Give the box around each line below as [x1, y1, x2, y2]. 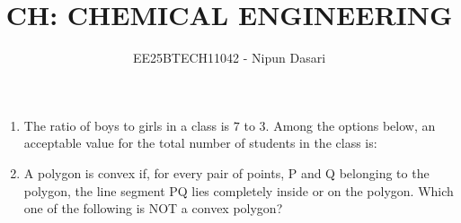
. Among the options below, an [265, 116, 436, 134]
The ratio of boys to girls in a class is [23, 116, 230, 134]
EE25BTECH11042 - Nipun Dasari [132, 48, 326, 67]
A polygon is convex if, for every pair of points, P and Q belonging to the [23, 163, 430, 182]
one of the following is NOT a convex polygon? [23, 199, 283, 218]
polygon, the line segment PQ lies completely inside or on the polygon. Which [23, 181, 454, 200]
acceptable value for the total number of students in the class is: [23, 133, 377, 152]
